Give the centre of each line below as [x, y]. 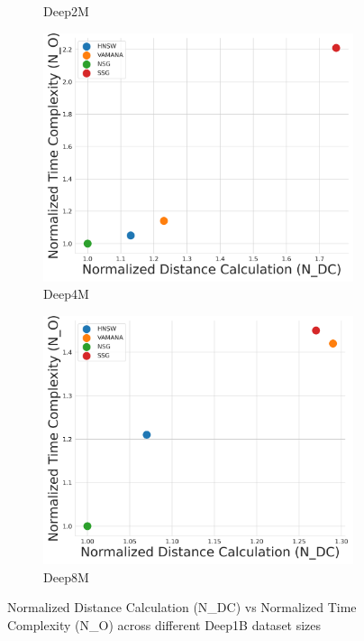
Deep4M [66, 294]
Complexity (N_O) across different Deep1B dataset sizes [164, 624]
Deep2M [66, 11]
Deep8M [66, 576]
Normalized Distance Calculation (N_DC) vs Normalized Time [182, 607]
